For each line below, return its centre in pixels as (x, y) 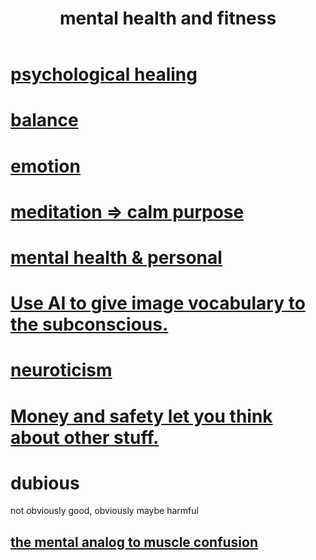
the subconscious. (89, 324)
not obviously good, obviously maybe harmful (104, 511)
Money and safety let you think (141, 416)
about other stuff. (85, 437)
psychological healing (104, 74)
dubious (45, 483)
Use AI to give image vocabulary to (158, 303)
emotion (45, 166)
